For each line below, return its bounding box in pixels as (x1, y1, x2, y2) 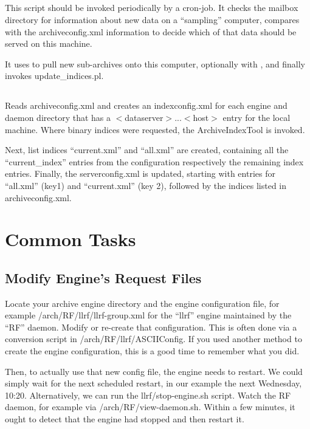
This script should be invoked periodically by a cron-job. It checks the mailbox (5, 1, 298, 14)
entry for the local (222, 111, 291, 123)
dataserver (125, 111, 164, 123)
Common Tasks (5, 227, 136, 252)
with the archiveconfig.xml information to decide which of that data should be (5, 25, 297, 38)
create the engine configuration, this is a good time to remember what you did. (5, 345, 300, 357)
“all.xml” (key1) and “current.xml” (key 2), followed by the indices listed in (5, 179, 287, 191)
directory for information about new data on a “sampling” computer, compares (5, 13, 300, 26)
